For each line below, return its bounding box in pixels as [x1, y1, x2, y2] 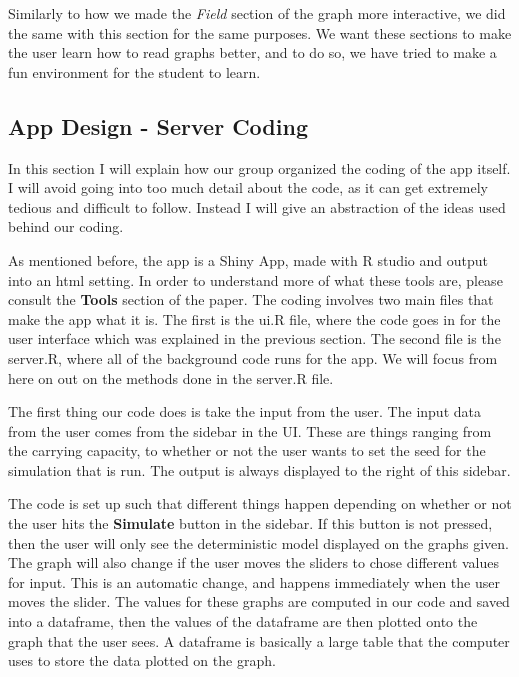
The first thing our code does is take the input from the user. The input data [8, 401, 481, 422]
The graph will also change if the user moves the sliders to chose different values [8, 552, 500, 573]
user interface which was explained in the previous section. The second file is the [8, 328, 501, 349]
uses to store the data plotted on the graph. [8, 650, 276, 671]
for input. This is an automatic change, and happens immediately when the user [8, 571, 500, 592]
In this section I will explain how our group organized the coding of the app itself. [8, 157, 511, 178]
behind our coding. [8, 216, 124, 237]
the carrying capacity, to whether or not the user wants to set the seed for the [8, 440, 486, 461]
